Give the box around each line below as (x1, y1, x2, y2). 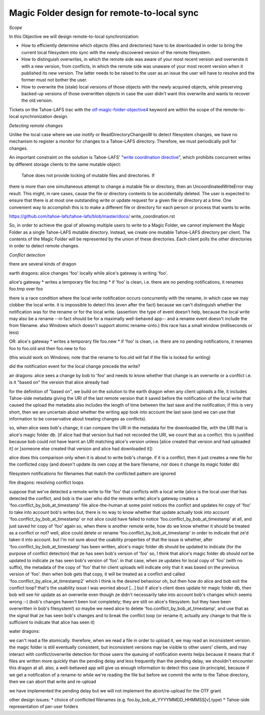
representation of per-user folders (9, 704, 79, 710)
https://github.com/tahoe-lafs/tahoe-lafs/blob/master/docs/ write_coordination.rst (9, 213, 175, 219)
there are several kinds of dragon (9, 261, 77, 267)
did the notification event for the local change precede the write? (9, 363, 140, 369)
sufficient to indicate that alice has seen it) (9, 620, 95, 626)
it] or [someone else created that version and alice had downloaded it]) (9, 446, 153, 451)
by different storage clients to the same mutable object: (9, 161, 121, 167)
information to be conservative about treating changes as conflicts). (9, 416, 147, 422)
